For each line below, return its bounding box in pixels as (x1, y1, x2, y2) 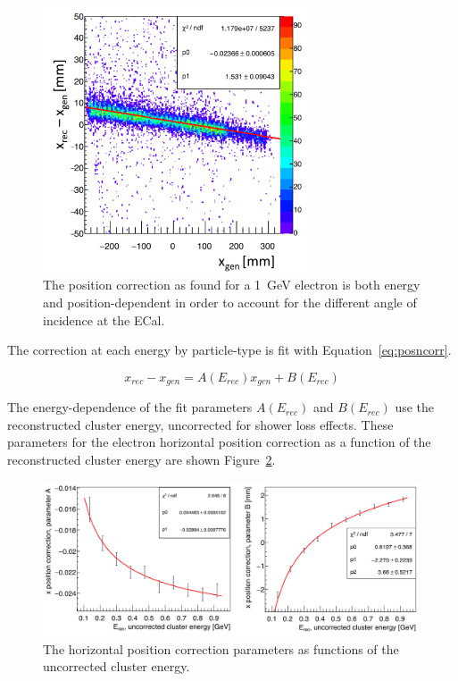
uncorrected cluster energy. (43, 657, 190, 676)
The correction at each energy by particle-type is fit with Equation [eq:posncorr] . (7, 340, 452, 359)
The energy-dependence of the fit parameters (7, 398, 253, 416)
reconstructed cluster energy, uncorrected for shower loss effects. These (7, 415, 394, 433)
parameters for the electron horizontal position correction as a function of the (7, 433, 431, 451)
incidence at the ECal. (43, 310, 165, 329)
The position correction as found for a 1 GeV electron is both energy (43, 275, 421, 294)
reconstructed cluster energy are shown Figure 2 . (7, 450, 276, 468)
